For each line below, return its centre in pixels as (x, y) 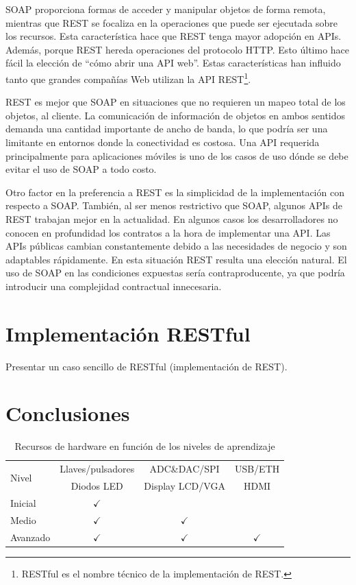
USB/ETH (257, 469)
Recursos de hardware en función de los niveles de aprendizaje (145, 446)
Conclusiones (68, 413)
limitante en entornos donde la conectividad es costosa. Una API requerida (163, 142)
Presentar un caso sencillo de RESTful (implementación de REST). (147, 366)
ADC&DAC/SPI (185, 469)
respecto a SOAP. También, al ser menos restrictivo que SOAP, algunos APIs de (174, 205)
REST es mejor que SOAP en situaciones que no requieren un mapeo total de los (176, 102)
